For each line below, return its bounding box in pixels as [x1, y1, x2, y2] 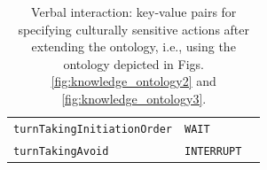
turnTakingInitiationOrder [13, 122, 172, 135]
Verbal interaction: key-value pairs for [31, 3, 237, 20]
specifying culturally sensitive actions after [18, 19, 249, 38]
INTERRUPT [184, 144, 242, 158]
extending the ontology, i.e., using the [31, 37, 236, 56]
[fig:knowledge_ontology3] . [61, 89, 207, 107]
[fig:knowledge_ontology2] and [51, 72, 216, 90]
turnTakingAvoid [13, 144, 109, 158]
